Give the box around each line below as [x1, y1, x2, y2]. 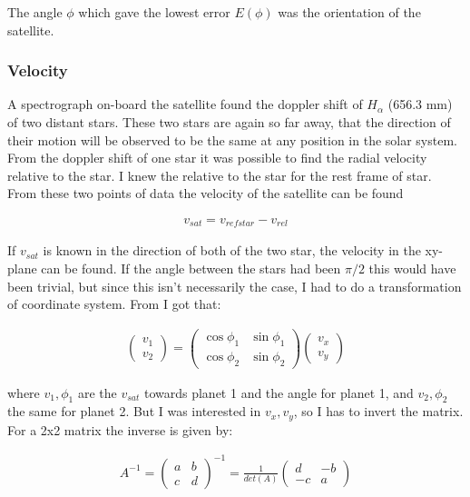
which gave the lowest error [78, 3, 230, 21]
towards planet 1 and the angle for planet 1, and [143, 383, 414, 402]
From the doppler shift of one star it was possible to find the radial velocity [7, 148, 427, 167]
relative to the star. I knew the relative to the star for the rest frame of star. [7, 165, 432, 184]
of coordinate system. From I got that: [7, 294, 221, 313]
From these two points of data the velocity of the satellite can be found [7, 184, 404, 203]
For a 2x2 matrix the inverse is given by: [7, 420, 233, 439]
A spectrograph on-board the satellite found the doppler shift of [7, 94, 363, 114]
